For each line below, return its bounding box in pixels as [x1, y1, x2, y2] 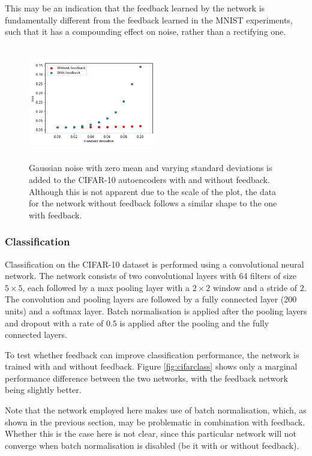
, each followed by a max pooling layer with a [22, 281, 190, 293]
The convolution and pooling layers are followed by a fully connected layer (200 [5, 293, 297, 305]
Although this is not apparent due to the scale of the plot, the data [29, 185, 277, 197]
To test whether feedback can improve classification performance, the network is [5, 348, 299, 361]
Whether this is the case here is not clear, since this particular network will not [5, 427, 296, 440]
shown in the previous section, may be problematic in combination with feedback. [5, 415, 305, 428]
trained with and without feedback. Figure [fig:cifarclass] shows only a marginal [5, 360, 298, 373]
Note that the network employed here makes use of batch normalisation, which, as [5, 404, 307, 416]
